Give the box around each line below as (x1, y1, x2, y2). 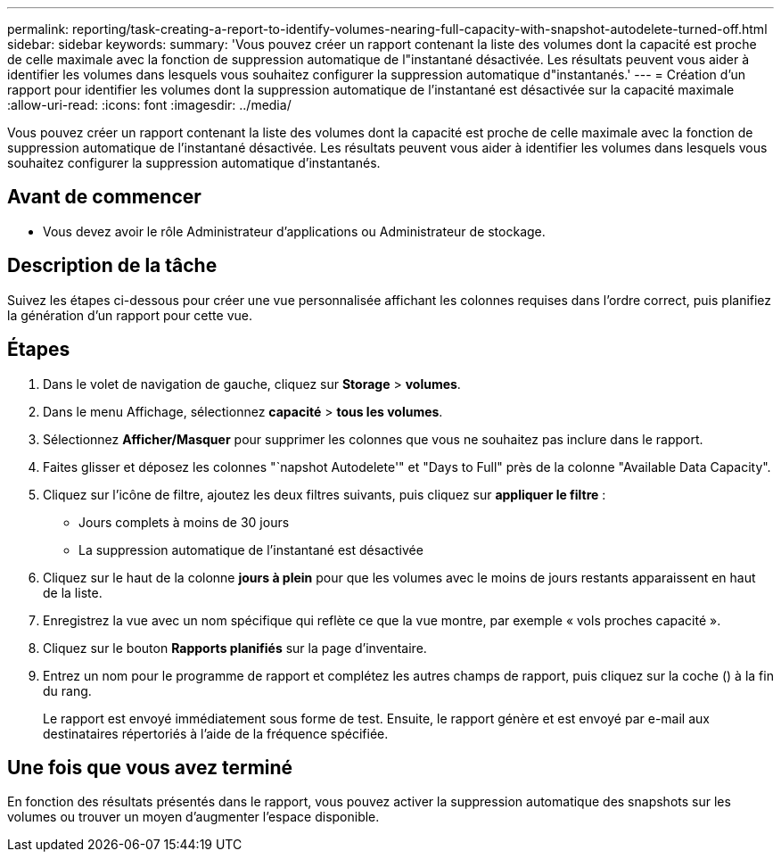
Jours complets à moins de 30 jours (78, 514, 290, 530)
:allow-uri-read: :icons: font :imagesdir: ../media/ (7, 97, 292, 112)
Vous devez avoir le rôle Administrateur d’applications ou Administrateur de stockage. (43, 223, 546, 239)
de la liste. (43, 584, 103, 600)
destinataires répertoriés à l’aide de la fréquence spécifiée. (43, 725, 389, 741)
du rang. (43, 682, 92, 698)
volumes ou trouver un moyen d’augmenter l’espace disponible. (7, 809, 380, 825)
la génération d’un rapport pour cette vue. (7, 307, 252, 323)
